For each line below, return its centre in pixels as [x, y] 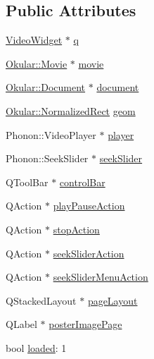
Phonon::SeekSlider [47, 158]
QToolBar [27, 182]
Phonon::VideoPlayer [51, 134]
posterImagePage [85, 324]
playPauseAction [89, 206]
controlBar [82, 182]
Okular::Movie [37, 63]
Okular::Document [46, 87]
